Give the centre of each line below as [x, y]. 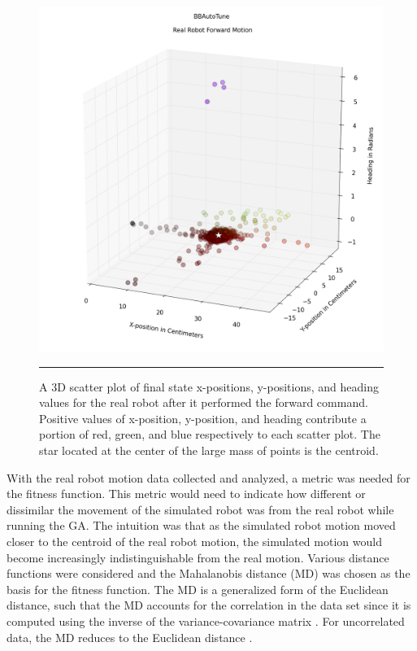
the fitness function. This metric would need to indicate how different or [186, 494]
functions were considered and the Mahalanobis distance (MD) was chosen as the [208, 573]
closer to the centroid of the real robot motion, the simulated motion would [194, 541]
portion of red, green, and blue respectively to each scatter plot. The [210, 434]
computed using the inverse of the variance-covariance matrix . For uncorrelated [206, 620]
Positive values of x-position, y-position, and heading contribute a [203, 418]
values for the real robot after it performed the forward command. [204, 402]
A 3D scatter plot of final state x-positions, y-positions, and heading [209, 386]
